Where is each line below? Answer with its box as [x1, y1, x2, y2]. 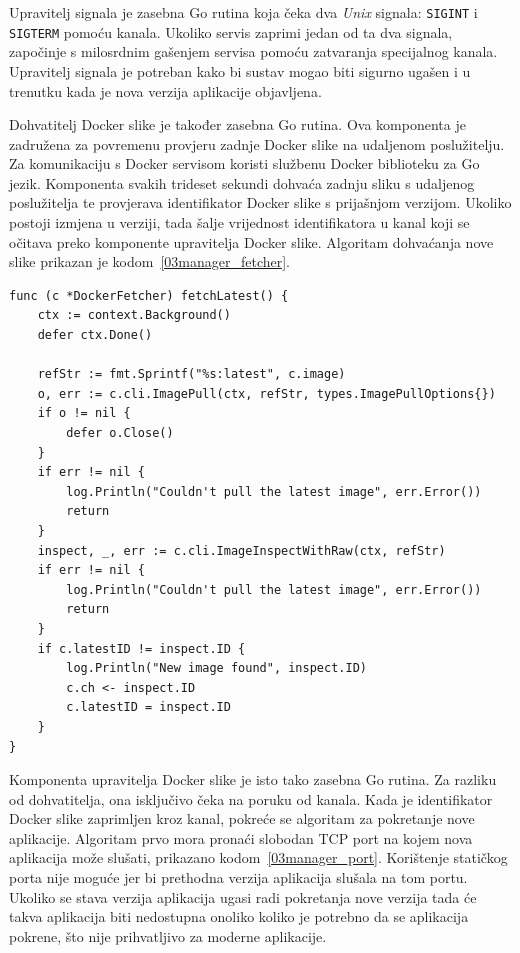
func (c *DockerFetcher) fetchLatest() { [9, 288, 289, 303]
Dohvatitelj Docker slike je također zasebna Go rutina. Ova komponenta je [9, 114, 466, 135]
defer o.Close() [66, 426, 174, 440]
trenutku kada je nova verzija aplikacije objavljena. [9, 80, 322, 101]
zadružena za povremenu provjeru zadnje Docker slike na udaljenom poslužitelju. [9, 133, 505, 154]
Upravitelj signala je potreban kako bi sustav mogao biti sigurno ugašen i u [9, 60, 471, 81]
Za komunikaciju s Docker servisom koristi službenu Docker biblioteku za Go [9, 153, 480, 174]
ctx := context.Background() [37, 308, 231, 323]
